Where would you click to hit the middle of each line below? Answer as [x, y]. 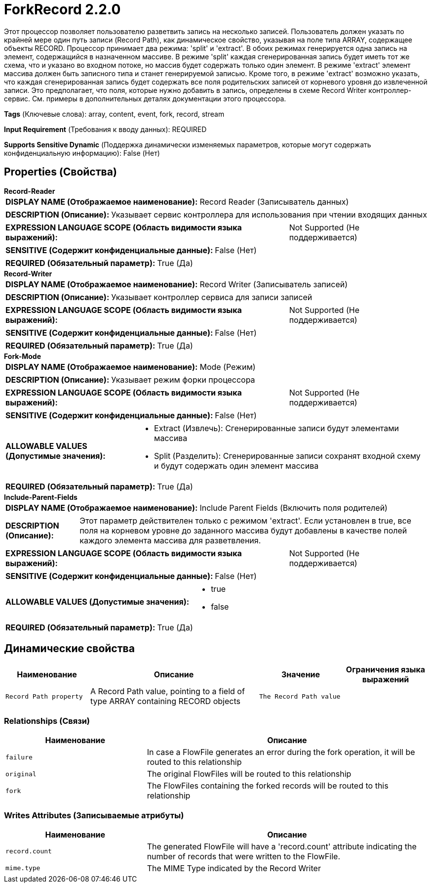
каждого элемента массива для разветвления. [170, 540]
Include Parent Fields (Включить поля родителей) [294, 508]
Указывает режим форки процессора [183, 379]
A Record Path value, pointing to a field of [168, 691]
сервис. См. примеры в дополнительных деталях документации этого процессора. [145, 98]
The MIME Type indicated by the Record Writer [234, 868]
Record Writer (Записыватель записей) [274, 284]
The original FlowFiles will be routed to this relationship [249, 774]
